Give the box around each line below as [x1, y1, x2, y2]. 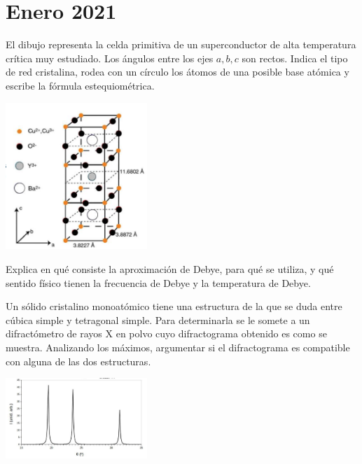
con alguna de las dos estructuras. [6, 353, 151, 368]
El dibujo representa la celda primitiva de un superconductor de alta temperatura [6, 37, 356, 52]
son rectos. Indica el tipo [242, 50, 348, 65]
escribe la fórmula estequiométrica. [6, 78, 155, 92]
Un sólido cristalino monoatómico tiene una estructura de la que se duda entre [6, 299, 342, 314]
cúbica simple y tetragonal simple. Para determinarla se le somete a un [6, 312, 310, 327]
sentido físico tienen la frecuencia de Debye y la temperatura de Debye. [6, 275, 311, 290]
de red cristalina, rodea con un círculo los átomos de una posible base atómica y [6, 64, 349, 79]
